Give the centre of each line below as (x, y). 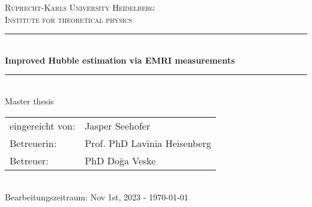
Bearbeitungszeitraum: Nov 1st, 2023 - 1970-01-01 (97, 197)
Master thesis (29, 100)
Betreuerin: (33, 143)
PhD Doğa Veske (120, 160)
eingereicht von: (43, 125)
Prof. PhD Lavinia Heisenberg (148, 143)
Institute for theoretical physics (69, 19)
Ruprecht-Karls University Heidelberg (80, 7)
